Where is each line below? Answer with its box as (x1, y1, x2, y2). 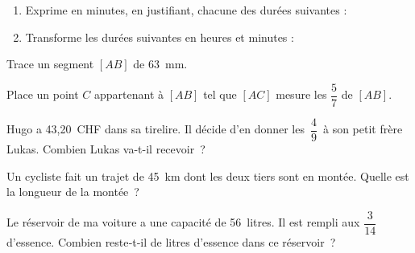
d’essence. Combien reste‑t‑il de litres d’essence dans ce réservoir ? (6, 233, 336, 250)
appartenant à (94, 86, 164, 103)
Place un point (6, 86, 79, 103)
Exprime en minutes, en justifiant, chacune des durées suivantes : (25, 2, 347, 18)
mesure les (276, 86, 327, 103)
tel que (203, 86, 237, 103)
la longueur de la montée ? (6, 183, 139, 200)
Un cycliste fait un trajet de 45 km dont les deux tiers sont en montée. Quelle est (6, 167, 409, 184)
